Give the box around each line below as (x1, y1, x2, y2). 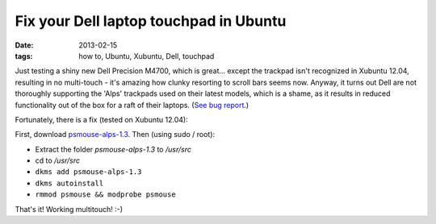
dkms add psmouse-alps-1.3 (35, 168, 142, 176)
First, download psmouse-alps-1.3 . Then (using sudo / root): (15, 130, 216, 139)
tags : (15, 51, 33, 60)
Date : (15, 40, 34, 50)
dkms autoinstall (35, 178, 104, 188)
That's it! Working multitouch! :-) (15, 204, 124, 214)
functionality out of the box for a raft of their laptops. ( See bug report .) (15, 100, 249, 110)
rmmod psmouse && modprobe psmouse (35, 190, 177, 199)
